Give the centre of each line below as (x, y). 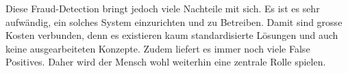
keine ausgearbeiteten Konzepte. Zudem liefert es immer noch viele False (158, 48)
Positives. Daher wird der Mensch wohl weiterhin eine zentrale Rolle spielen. (166, 62)
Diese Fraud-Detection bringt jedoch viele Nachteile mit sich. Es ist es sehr (163, 8)
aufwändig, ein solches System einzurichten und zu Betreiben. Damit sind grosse (174, 21)
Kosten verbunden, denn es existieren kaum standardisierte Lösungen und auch (172, 35)
